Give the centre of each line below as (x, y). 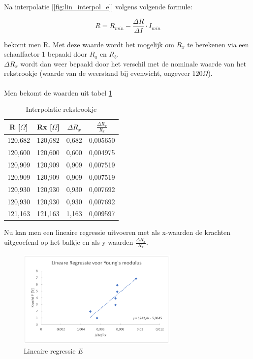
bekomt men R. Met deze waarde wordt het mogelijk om (89, 44)
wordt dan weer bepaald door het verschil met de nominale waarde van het (133, 63)
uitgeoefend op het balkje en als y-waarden (69, 242)
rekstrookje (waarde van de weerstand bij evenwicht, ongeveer (97, 73)
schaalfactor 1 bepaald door (46, 54)
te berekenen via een (218, 44)
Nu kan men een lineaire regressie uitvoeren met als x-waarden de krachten (117, 232)
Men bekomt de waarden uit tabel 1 (58, 92)
